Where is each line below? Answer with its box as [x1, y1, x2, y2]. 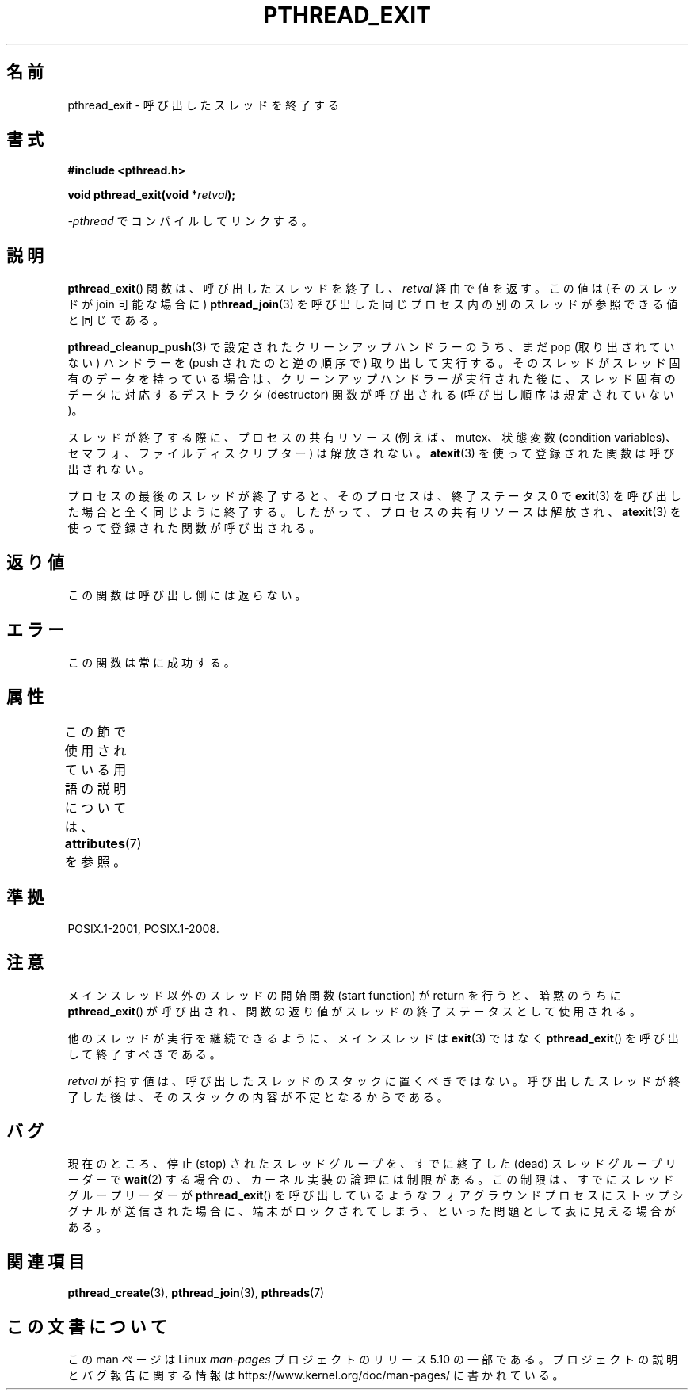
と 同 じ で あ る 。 [67, 313, 165, 327]
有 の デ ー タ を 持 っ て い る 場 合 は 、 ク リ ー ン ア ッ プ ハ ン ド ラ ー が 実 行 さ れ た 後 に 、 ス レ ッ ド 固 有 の [67, 372, 676, 386]
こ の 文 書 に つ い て [6, 1316, 167, 1337]
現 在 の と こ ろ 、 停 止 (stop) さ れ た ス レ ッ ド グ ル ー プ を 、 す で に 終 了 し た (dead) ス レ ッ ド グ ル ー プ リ [67, 1157, 677, 1171]
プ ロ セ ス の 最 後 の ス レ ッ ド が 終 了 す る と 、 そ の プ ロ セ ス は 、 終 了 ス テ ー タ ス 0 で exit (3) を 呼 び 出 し [67, 489, 681, 503]
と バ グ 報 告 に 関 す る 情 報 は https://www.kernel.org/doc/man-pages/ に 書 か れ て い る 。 [67, 1368, 564, 1383]
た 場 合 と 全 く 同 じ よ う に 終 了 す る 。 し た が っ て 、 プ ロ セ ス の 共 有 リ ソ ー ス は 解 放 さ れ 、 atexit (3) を [67, 505, 681, 519]
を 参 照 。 [64, 853, 127, 870]
